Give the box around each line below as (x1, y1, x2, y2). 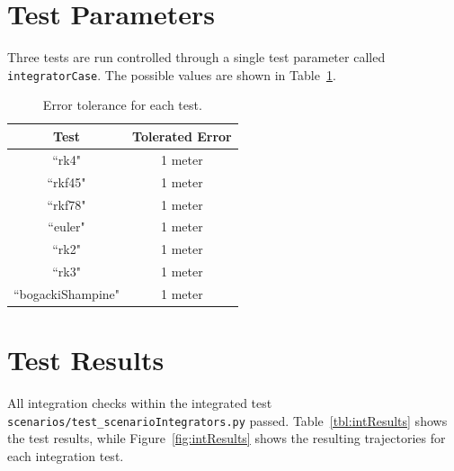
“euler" (48, 217, 85, 236)
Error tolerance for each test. (42, 95, 202, 114)
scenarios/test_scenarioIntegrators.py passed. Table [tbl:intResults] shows (7, 411, 448, 430)
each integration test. (7, 446, 124, 465)
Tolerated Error (132, 126, 232, 145)
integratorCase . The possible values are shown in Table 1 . (7, 65, 336, 84)
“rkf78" (47, 195, 86, 213)
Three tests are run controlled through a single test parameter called (7, 48, 386, 67)
